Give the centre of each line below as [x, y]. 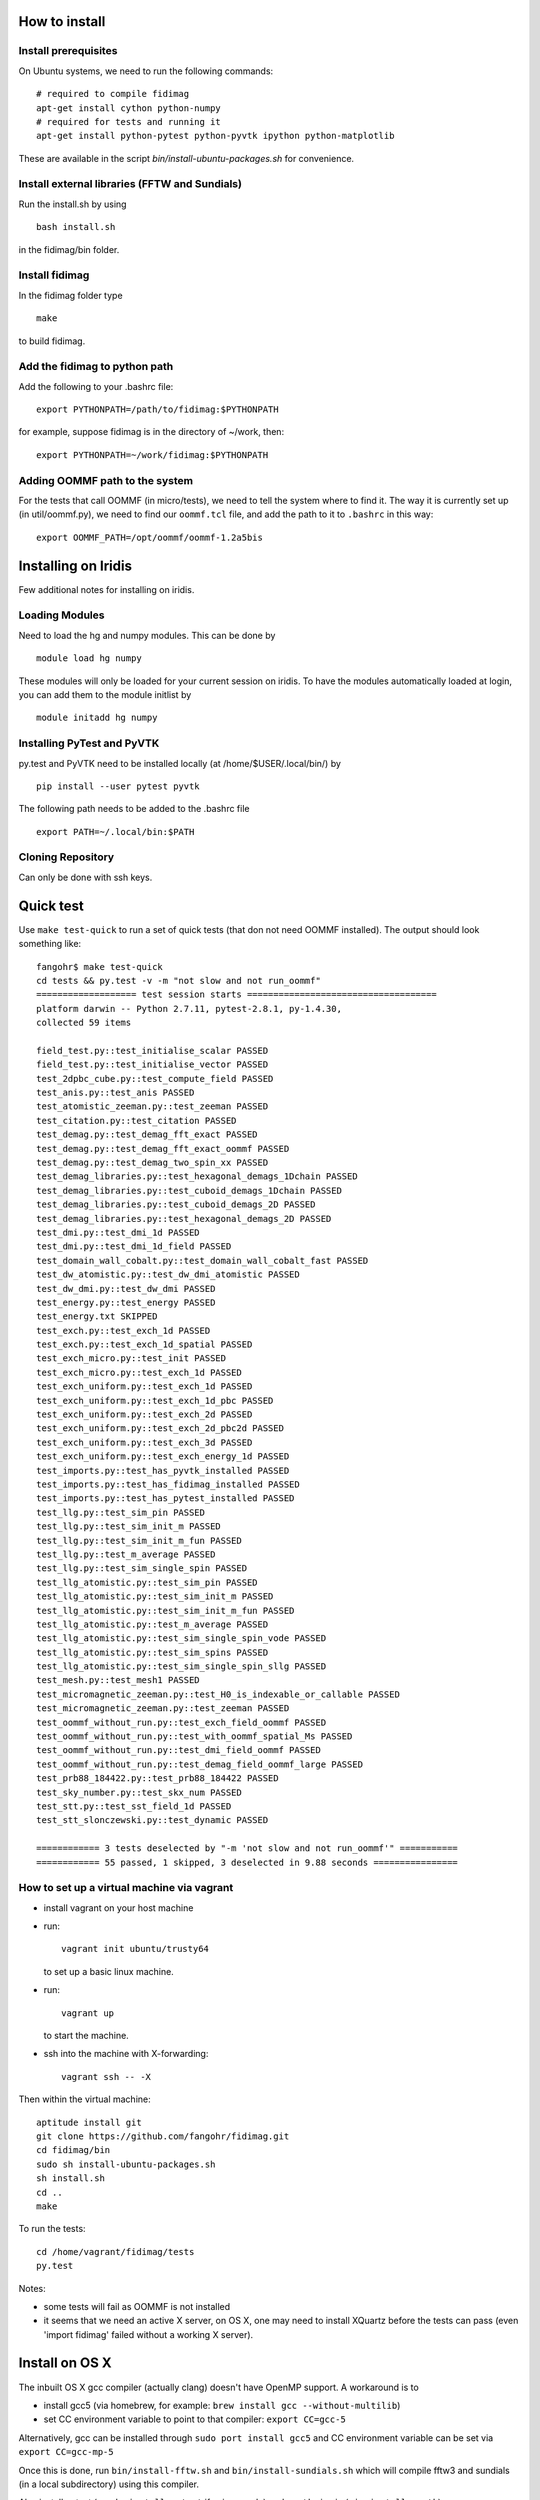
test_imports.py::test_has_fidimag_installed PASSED [168, 1484]
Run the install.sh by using [72, 204]
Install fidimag [54, 275]
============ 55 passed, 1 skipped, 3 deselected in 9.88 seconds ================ [247, 1862]
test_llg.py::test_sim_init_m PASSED [129, 1526]
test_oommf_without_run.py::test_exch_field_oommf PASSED [181, 1722]
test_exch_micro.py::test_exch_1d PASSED [139, 1372]
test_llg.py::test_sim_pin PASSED [120, 1512]
